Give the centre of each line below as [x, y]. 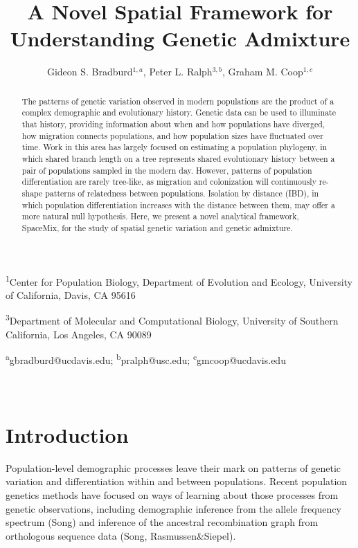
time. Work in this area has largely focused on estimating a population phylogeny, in [174, 147]
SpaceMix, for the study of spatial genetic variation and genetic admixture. [157, 227]
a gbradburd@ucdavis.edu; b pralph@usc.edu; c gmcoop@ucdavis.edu [146, 359]
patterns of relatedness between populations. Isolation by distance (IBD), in [182, 193]
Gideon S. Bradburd [90, 72]
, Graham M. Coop [262, 72]
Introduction [67, 434]
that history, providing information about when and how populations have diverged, [173, 124]
